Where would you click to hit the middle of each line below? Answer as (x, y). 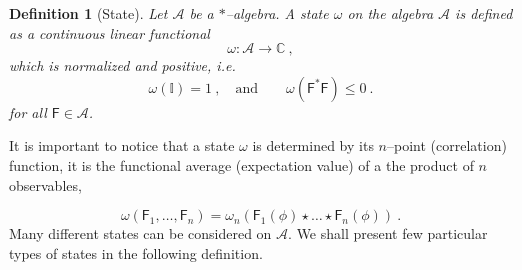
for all (28, 111)
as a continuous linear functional (109, 32)
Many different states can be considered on (140, 233)
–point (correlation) (446, 145)
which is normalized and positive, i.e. (122, 65)
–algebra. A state (277, 13)
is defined (484, 13)
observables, (45, 184)
